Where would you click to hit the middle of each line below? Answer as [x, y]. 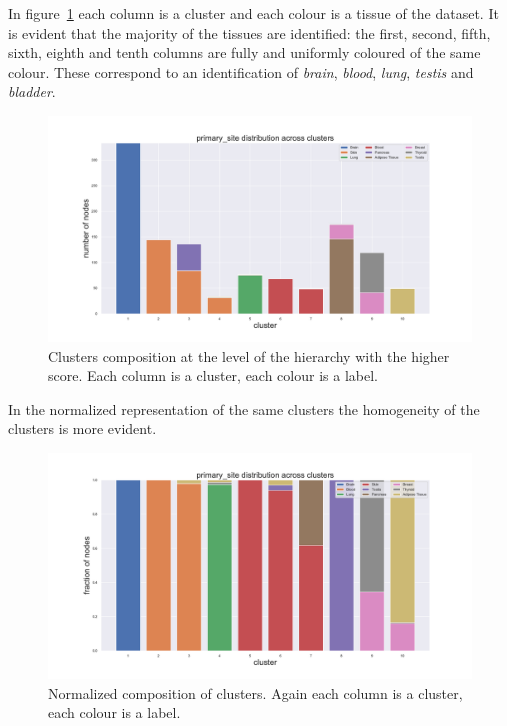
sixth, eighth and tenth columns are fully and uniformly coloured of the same [244, 52]
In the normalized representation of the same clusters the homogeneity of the [244, 408]
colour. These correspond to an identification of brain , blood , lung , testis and [241, 71]
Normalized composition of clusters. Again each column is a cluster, [255, 692]
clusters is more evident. [82, 428]
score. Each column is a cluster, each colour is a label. [213, 375]
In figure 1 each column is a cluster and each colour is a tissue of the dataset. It [253, 13]
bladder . [32, 91]
